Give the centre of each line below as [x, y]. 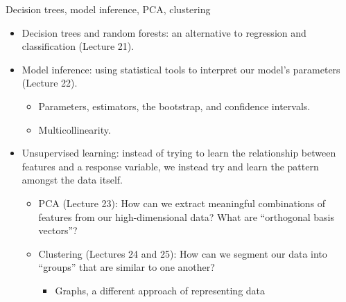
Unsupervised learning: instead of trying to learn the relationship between [179, 153]
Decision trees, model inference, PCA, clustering [108, 9]
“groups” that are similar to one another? [127, 267]
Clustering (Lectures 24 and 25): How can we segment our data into [183, 253]
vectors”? [58, 230]
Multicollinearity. [75, 129]
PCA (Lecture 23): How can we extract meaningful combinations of [182, 203]
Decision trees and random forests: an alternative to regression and [164, 32]
